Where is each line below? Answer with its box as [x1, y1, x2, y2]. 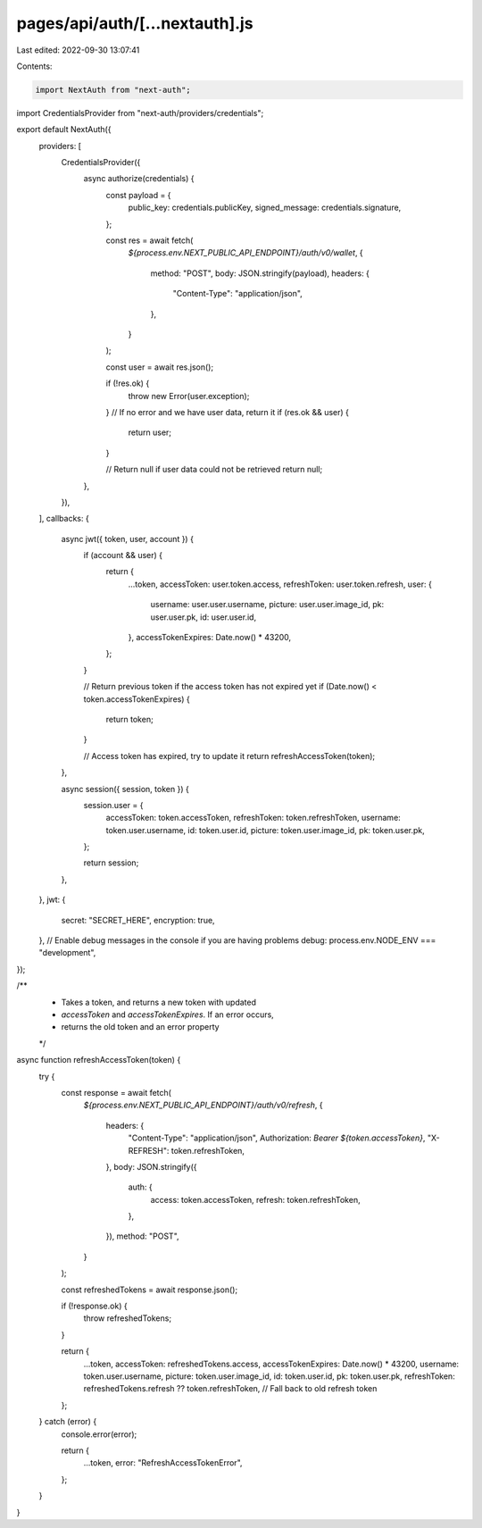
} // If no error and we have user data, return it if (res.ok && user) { [105, 406, 350, 417]
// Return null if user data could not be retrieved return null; [105, 464, 323, 475]
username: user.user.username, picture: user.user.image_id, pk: [150, 599, 385, 610]
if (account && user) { [83, 550, 163, 561]
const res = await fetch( [105, 235, 194, 246]
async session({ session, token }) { [61, 783, 189, 794]
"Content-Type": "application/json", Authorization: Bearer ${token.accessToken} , [128, 1132, 426, 1143]
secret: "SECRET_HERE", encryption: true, [61, 914, 215, 925]
